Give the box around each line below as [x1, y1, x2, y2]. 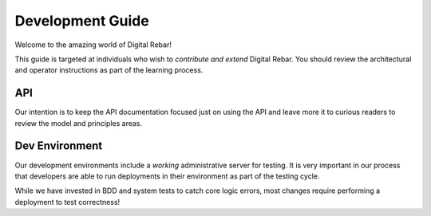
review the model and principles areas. [14, 118, 143, 128]
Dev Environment [14, 139, 103, 153]
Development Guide [14, 12, 149, 29]
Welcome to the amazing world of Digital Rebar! [14, 40, 172, 49]
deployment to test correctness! [14, 197, 121, 206]
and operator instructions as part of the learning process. [14, 65, 204, 75]
